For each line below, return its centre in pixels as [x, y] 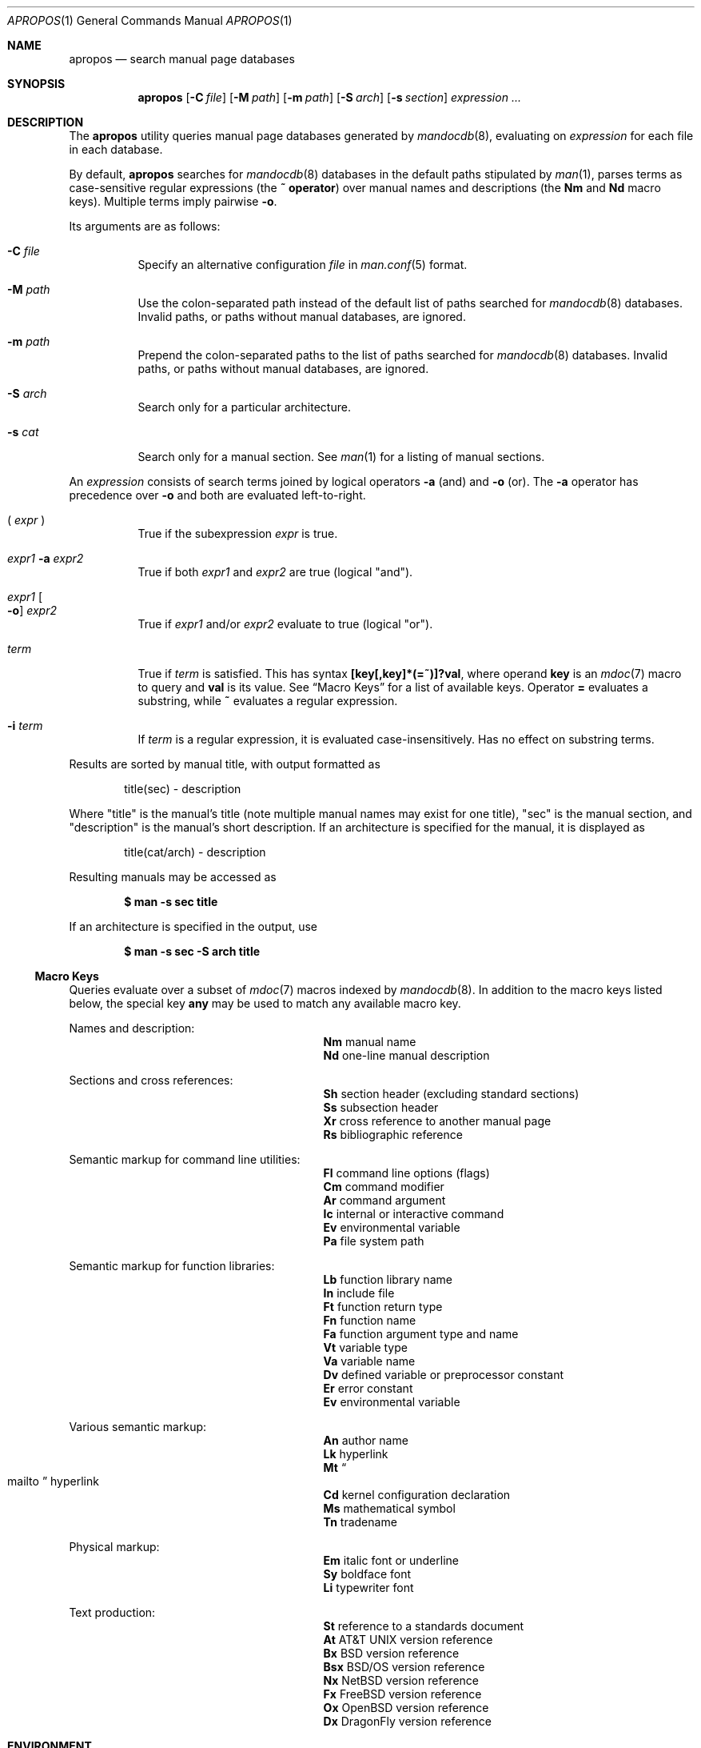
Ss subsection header [381, 1107]
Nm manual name [370, 1042]
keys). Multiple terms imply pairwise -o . [173, 201]
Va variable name [369, 1361]
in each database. [116, 149]
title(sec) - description [183, 789]
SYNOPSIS [36, 84]
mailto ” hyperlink [53, 1481]
